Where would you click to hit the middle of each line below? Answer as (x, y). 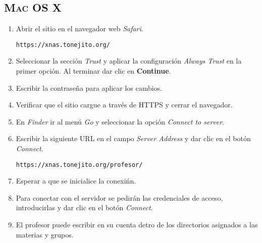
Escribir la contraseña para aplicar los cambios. (89, 87)
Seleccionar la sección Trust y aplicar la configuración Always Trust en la (129, 61)
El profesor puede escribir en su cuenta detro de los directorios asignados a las (137, 225)
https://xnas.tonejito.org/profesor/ (79, 165)
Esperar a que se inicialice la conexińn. (76, 181)
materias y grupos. (45, 234)
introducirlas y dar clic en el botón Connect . (84, 207)
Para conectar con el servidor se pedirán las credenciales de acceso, (119, 197)
